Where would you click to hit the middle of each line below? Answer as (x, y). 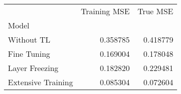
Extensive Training (40, 82)
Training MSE (105, 11)
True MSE (155, 11)
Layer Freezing (33, 68)
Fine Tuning (29, 54)
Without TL (29, 39)
